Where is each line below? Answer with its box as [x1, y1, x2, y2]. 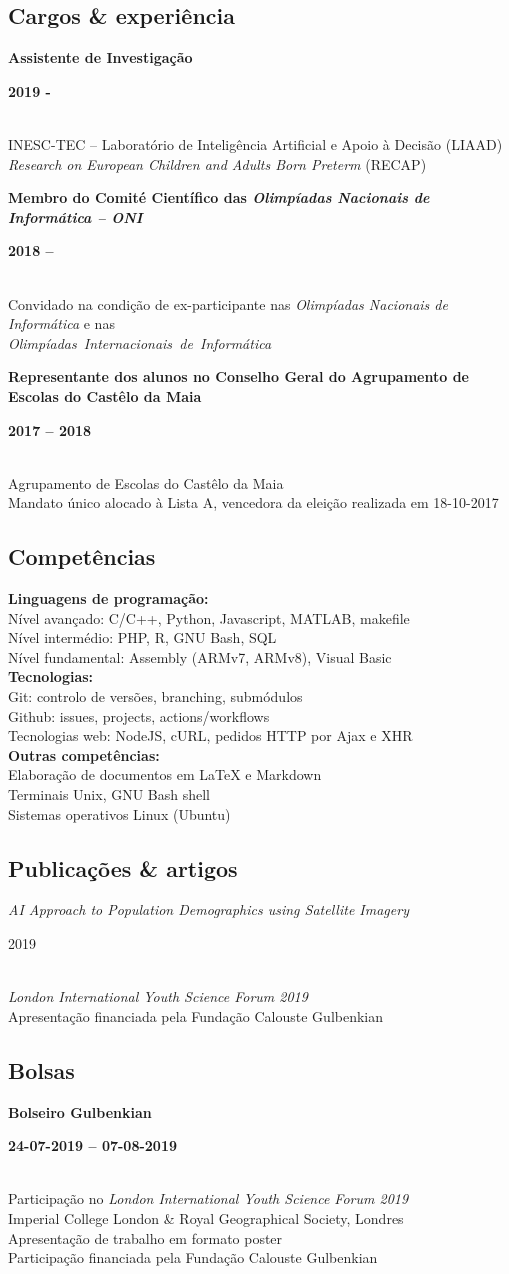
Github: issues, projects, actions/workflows [8, 705, 270, 726]
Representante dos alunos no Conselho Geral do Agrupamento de [8, 366, 469, 387]
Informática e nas [8, 313, 115, 334]
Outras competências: [8, 744, 160, 765]
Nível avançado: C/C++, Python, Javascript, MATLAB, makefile [8, 607, 410, 628]
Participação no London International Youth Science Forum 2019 [8, 1188, 409, 1209]
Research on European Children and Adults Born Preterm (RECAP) [8, 153, 427, 174]
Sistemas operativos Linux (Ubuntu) [8, 803, 231, 824]
